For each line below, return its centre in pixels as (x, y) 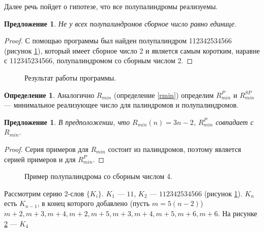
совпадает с (235, 122)
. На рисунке (238, 213)
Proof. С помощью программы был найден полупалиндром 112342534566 (118, 41)
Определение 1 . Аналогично (49, 95)
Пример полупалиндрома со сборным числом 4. (98, 176)
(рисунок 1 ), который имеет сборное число (71, 50)
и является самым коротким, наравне (203, 50)
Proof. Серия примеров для (46, 149)
